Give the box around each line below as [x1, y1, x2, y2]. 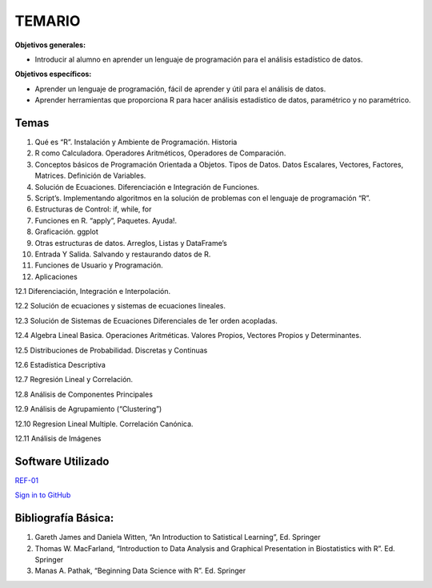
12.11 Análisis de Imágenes [14, 433, 102, 443]
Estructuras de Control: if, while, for [34, 204, 152, 214]
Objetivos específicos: [14, 69, 92, 79]
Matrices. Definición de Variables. [34, 171, 146, 180]
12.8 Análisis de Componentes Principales [14, 389, 154, 399]
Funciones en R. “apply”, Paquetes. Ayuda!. [34, 215, 178, 225]
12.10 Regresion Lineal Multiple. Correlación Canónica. [14, 419, 194, 429]
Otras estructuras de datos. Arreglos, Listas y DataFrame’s [34, 238, 227, 248]
